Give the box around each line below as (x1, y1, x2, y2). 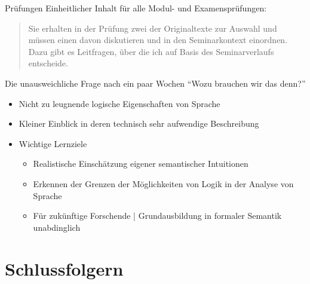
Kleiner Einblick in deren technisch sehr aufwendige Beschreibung (19, 117, 259, 130)
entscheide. (28, 57, 68, 69)
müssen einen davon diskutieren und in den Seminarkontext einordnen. (28, 33, 288, 46)
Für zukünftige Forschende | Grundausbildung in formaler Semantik (33, 209, 282, 222)
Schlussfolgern (5, 256, 124, 280)
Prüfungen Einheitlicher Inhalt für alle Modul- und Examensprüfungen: (5, 2, 267, 14)
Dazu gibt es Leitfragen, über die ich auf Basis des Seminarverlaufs (28, 45, 274, 57)
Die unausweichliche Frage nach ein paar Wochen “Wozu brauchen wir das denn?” (5, 77, 306, 89)
